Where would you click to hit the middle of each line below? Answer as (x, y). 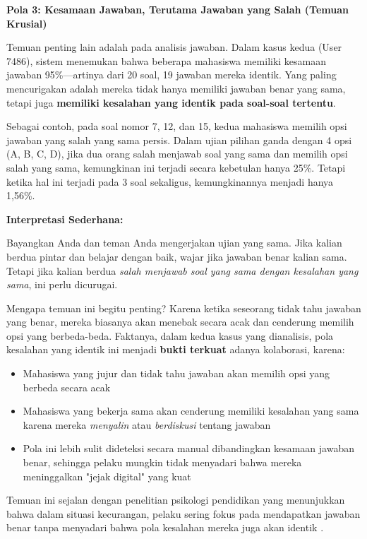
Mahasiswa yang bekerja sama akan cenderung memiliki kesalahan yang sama (191, 411)
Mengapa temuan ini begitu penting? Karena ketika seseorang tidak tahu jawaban (184, 308)
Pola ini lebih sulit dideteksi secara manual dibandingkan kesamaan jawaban (188, 448)
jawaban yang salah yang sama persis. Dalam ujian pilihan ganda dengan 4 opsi (179, 140)
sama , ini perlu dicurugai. (62, 284)
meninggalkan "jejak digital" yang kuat (107, 476)
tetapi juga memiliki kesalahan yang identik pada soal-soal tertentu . (171, 102)
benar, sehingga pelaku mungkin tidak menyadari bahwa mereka (162, 462)
